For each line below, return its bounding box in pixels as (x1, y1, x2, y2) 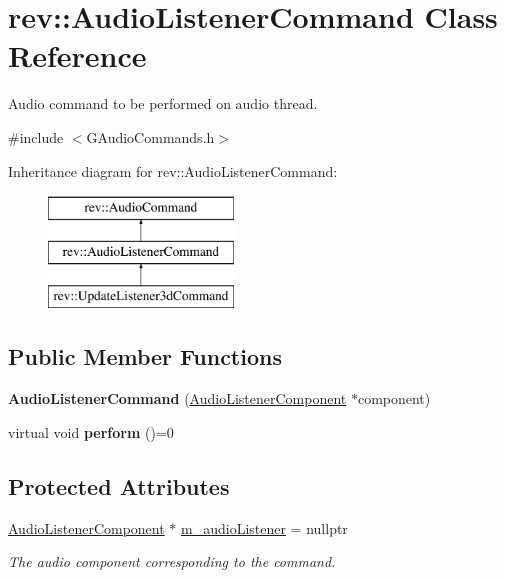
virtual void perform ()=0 (8, 421, 174, 442)
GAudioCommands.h (86, 126, 215, 147)
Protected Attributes (8, 470, 230, 501)
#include (8, 126, 64, 147)
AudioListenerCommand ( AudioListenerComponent (8, 388, 347, 409)
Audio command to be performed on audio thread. (8, 93, 318, 114)
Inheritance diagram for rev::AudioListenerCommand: (8, 160, 338, 181)
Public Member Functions (8, 341, 282, 372)
